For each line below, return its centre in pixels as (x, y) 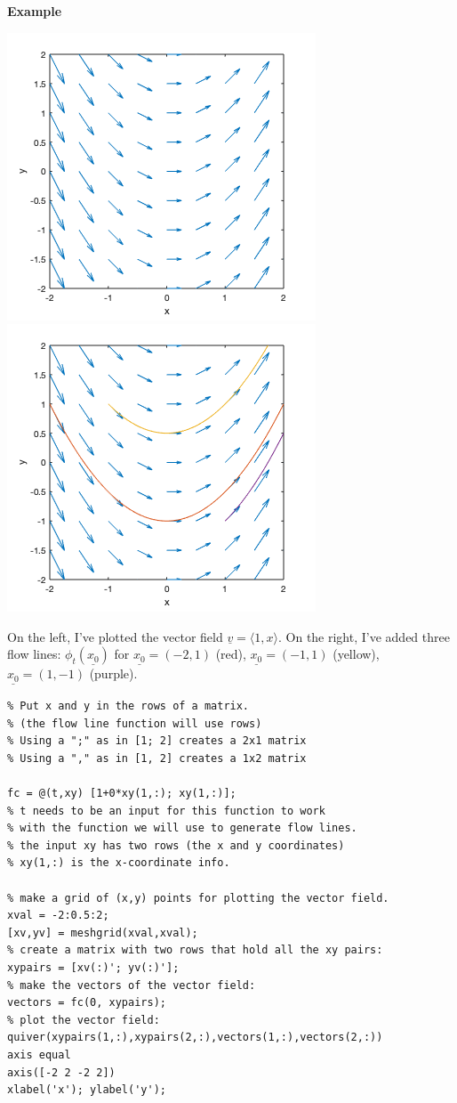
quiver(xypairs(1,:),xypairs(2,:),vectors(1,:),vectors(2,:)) (195, 1038)
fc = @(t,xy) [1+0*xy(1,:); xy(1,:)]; (122, 794)
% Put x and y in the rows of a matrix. (128, 706)
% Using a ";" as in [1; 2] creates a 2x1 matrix (157, 741)
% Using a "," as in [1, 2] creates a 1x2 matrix (157, 758)
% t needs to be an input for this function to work (166, 811)
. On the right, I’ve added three (364, 636)
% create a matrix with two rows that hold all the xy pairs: (195, 950)
